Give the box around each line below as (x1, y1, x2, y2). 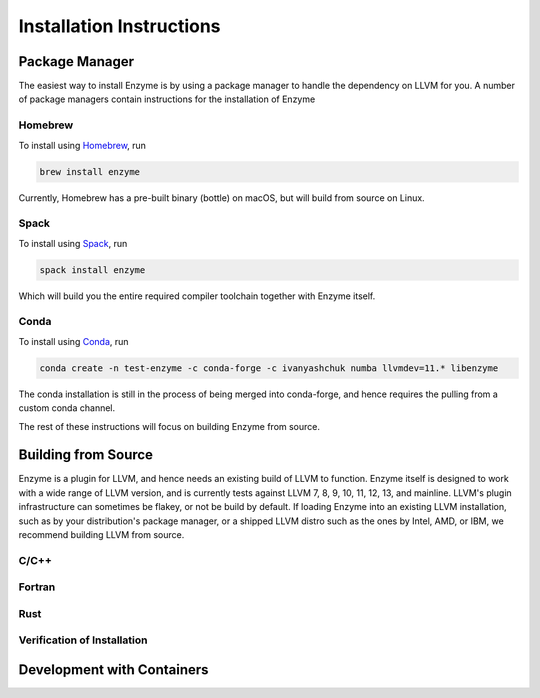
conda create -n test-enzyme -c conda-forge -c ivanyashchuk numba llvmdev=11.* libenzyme (39, 362, 499, 374)
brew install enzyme (39, 166, 140, 177)
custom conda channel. (18, 402, 116, 414)
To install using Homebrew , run (18, 139, 147, 151)
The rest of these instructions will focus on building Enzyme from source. (18, 420, 320, 432)
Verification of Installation (18, 633, 148, 647)
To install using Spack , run (18, 237, 128, 249)
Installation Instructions (18, 15, 221, 37)
